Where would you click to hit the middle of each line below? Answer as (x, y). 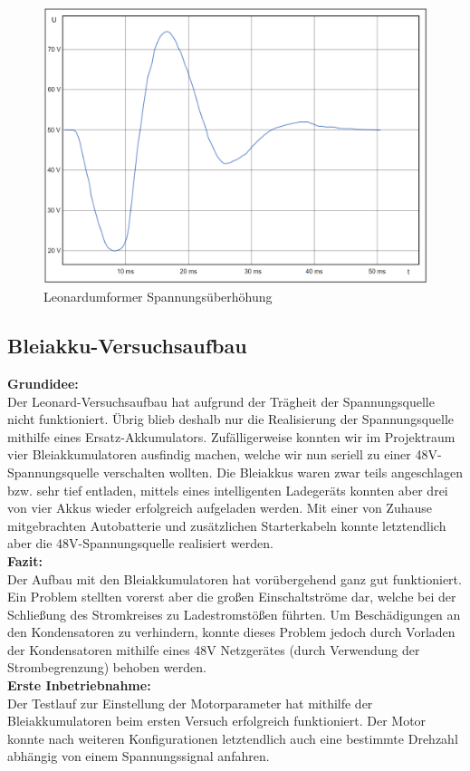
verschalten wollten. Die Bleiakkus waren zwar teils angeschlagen (283, 472)
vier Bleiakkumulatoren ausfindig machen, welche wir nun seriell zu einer (209, 454)
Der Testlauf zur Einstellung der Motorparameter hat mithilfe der (190, 703)
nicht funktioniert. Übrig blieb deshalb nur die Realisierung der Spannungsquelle (231, 419)
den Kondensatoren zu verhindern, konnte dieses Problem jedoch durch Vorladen (231, 632)
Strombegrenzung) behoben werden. (107, 667)
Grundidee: (43, 383)
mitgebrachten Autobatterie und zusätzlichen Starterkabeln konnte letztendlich (227, 525)
